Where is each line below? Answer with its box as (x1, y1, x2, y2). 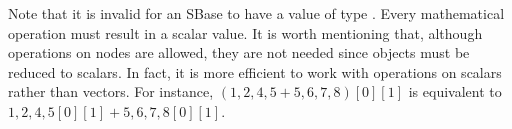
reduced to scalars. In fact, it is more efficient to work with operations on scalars (8, 61, 502, 82)
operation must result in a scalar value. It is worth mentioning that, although (8, 22, 483, 43)
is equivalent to (408, 81, 502, 102)
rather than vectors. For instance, (8, 81, 214, 102)
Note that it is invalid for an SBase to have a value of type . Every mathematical (8, 3, 505, 23)
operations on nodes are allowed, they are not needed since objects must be (8, 42, 470, 63)
